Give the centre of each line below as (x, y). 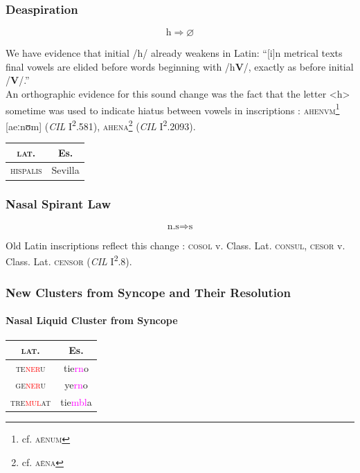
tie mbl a (76, 402)
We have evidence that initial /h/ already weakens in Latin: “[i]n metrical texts (174, 53)
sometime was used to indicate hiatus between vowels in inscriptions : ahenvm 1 (173, 109)
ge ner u (30, 385)
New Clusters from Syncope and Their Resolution (148, 292)
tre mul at (31, 402)
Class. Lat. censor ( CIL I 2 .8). (69, 260)
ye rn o (76, 385)
